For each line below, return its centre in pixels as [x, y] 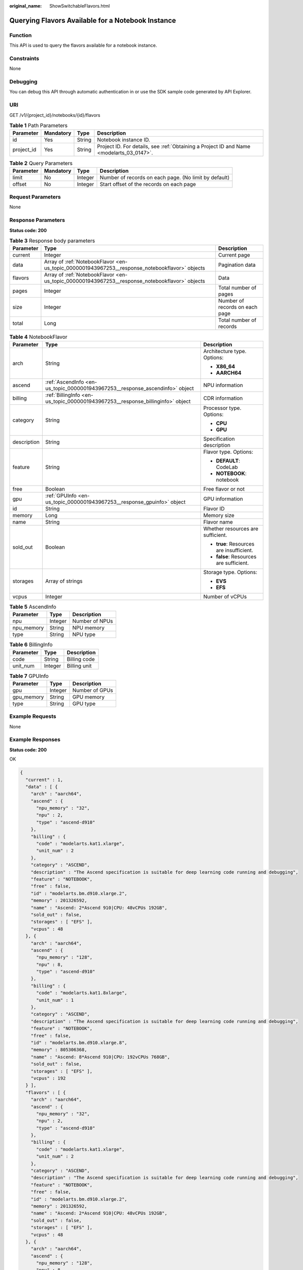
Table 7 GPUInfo [29, 676]
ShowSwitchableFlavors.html [80, 6]
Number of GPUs [93, 690]
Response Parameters [37, 220]
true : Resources [235, 544]
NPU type [84, 634]
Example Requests [33, 716]
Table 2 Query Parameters [41, 163]
